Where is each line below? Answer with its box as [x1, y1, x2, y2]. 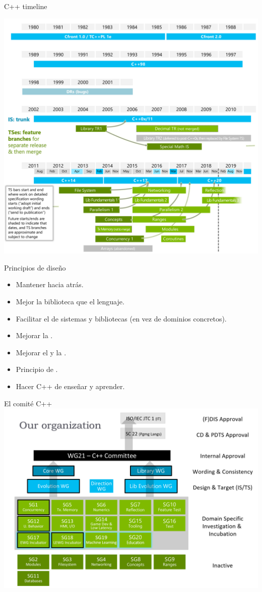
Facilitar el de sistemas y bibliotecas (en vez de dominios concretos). [16, 313, 227, 324]
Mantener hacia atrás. [16, 279, 84, 290]
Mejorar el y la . [16, 347, 67, 357]
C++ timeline [4, 1, 47, 11]
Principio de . [16, 364, 58, 374]
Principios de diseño [4, 262, 66, 273]
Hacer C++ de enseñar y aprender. [16, 381, 125, 391]
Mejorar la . [16, 330, 53, 341]
